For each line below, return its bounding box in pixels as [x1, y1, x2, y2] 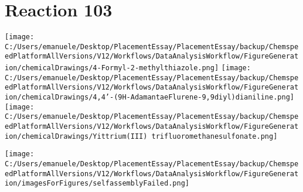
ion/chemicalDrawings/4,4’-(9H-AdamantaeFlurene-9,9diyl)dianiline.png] [5, 93, 294, 102]
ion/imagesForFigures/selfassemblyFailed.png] [5, 179, 189, 188]
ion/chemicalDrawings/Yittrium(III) [5, 132, 148, 140]
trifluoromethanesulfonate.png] [151, 132, 278, 140]
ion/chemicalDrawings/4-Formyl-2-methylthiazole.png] [5, 64, 219, 73]
